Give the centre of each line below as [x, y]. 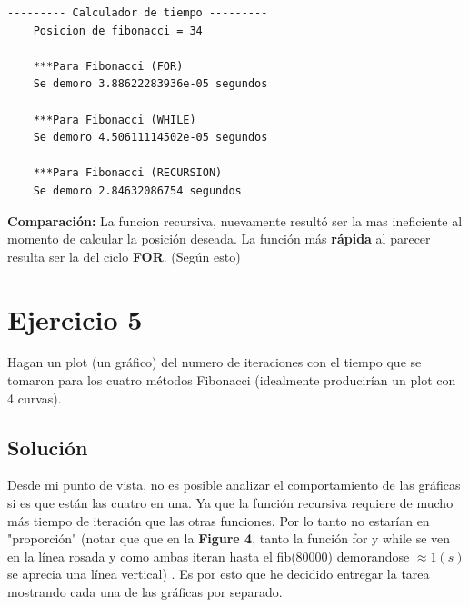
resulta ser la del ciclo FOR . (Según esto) [124, 256]
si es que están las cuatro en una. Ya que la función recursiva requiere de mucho [230, 503]
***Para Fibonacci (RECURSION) [128, 173]
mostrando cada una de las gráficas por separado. [145, 591]
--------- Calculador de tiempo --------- [138, 13]
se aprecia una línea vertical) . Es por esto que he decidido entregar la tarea [219, 574]
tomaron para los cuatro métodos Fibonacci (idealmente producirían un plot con [232, 380]
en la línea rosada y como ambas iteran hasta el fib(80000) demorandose [209, 556]
